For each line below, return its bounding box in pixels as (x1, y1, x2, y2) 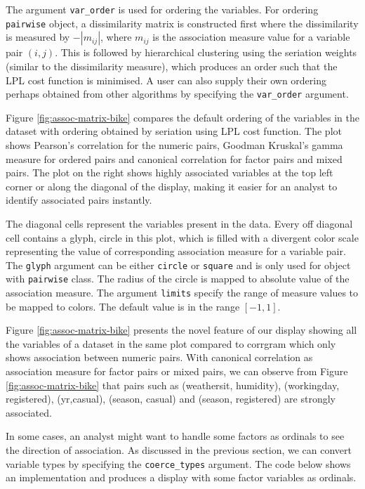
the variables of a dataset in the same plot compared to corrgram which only (6, 336, 336, 351)
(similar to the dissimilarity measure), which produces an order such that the (6, 58, 338, 73)
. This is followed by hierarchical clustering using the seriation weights (55, 45, 357, 60)
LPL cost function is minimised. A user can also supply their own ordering (6, 72, 326, 87)
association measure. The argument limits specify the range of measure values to (6, 285, 359, 299)
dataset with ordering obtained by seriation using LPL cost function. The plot (6, 124, 342, 138)
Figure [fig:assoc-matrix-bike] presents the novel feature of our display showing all (6, 322, 357, 337)
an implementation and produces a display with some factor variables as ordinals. (6, 470, 357, 485)
